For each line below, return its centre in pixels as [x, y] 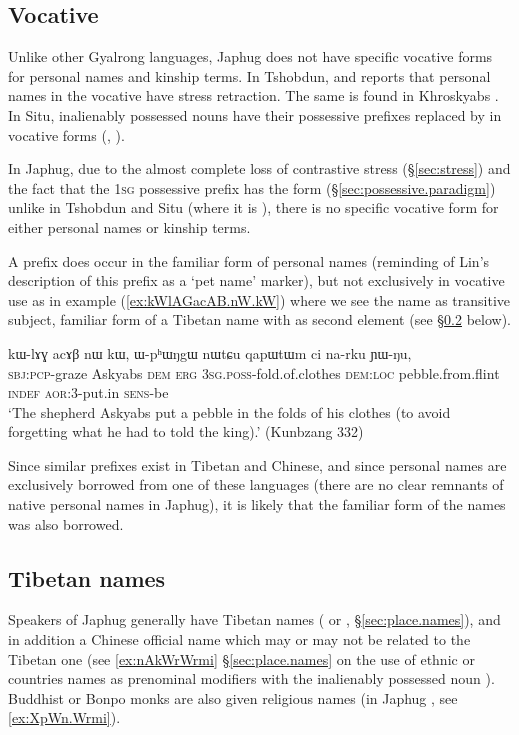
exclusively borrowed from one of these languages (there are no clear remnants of [256, 484]
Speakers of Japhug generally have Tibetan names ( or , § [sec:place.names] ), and [254, 619]
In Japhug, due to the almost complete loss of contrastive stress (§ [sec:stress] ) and [259, 168]
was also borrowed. [66, 523]
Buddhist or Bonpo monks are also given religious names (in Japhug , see [233, 697]
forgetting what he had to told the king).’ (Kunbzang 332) [186, 431]
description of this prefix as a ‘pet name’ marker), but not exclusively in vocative [256, 280]
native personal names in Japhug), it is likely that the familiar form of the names [257, 504]
